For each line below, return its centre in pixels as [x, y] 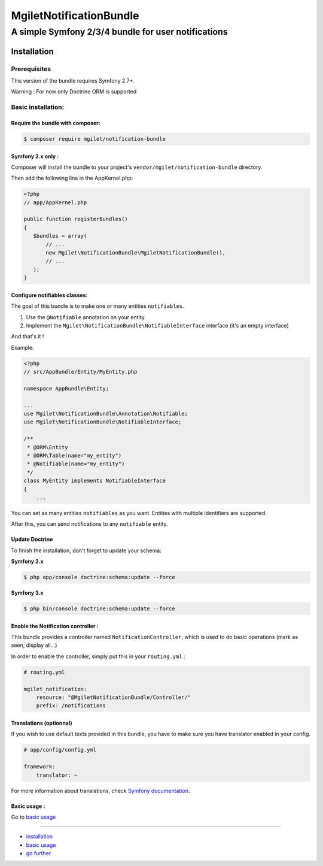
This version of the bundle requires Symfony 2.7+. [73, 80]
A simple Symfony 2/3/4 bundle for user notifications [119, 32]
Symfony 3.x [27, 593]
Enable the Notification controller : [55, 626]
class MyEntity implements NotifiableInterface [95, 481]
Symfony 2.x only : [35, 156]
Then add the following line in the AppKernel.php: [72, 178]
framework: [39, 767]
